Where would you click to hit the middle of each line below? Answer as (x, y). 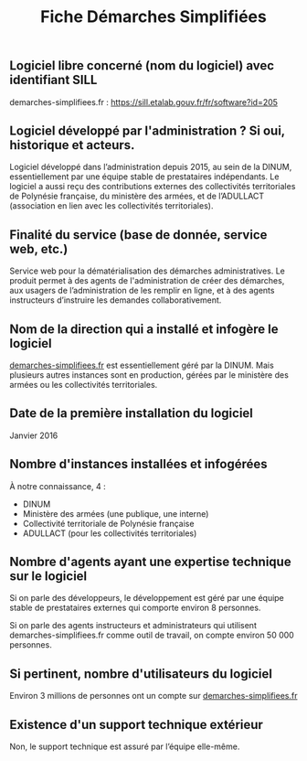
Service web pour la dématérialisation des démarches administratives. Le (147, 271)
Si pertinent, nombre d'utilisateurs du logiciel (141, 674)
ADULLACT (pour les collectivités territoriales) (110, 533)
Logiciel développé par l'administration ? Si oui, (147, 131)
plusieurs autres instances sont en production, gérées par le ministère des (149, 375)
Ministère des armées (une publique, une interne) (116, 513)
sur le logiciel (48, 577)
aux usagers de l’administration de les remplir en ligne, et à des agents (142, 291)
